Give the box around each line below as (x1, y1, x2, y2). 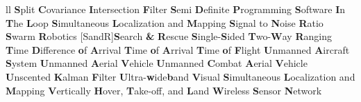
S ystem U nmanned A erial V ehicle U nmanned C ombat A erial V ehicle (6, 56, 308, 70)
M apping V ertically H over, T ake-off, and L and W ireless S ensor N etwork (6, 83, 322, 97)
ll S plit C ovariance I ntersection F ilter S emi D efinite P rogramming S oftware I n (6, 2, 346, 16)
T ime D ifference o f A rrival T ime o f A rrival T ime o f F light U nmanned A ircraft (6, 42, 350, 57)
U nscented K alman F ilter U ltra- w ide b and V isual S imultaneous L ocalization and (6, 69, 355, 83)
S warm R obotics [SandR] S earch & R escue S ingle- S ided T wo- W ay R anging (6, 29, 332, 43)
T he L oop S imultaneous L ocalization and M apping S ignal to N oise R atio (6, 15, 324, 30)
